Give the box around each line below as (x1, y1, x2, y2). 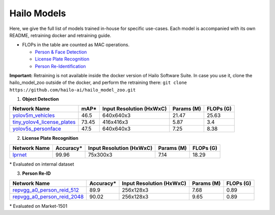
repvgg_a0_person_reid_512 (12, 186, 79, 193)
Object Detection (22, 96, 59, 102)
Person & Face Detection (35, 49, 87, 55)
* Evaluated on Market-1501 (9, 203, 68, 209)
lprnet (12, 151, 27, 158)
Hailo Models (9, 8, 66, 19)
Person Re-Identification (35, 63, 86, 69)
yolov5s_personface (12, 125, 61, 132)
